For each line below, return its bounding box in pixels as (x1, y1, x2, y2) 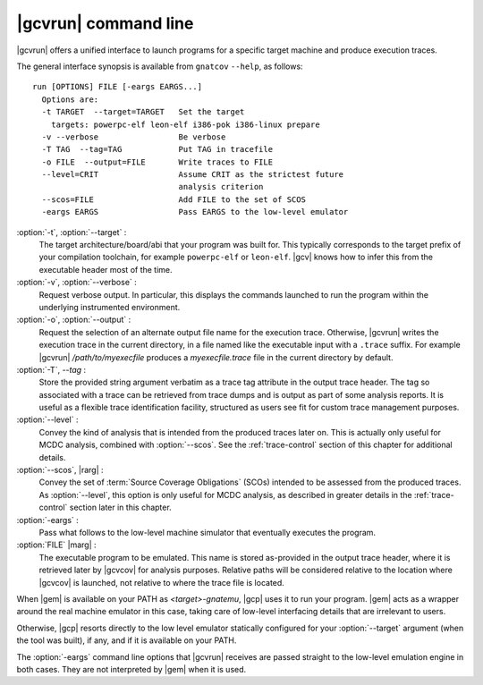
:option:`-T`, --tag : (16, 364, 87, 375)
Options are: (41, 94, 99, 105)
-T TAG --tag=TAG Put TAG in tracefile (41, 144, 273, 155)
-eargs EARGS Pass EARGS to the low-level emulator (41, 207, 349, 217)
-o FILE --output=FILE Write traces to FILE (41, 156, 273, 167)
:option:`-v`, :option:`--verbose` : (16, 277, 138, 288)
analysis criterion (178, 182, 264, 192)
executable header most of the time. (38, 264, 174, 275)
